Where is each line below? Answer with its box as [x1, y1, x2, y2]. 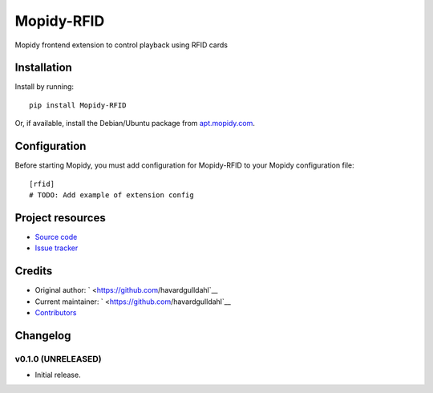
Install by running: [14, 82, 75, 91]
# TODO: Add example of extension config [29, 190, 194, 200]
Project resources [14, 211, 106, 225]
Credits [14, 265, 53, 278]
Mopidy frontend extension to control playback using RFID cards [14, 40, 229, 50]
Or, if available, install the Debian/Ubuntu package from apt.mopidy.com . [14, 119, 256, 128]
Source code [34, 232, 78, 241]
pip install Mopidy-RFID [29, 100, 127, 110]
